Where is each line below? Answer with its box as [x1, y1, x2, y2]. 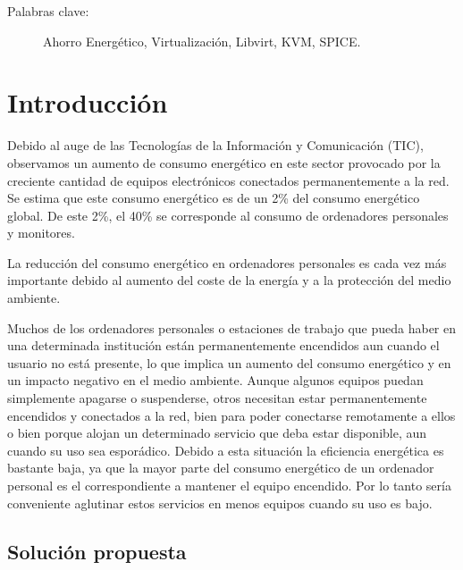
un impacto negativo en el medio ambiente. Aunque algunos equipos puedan [7, 371, 424, 390]
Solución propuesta [7, 537, 187, 565]
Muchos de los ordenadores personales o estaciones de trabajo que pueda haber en [7, 318, 456, 337]
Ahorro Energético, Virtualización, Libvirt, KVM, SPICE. [43, 31, 361, 50]
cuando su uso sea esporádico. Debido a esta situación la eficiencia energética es [7, 440, 444, 459]
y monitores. [7, 223, 75, 242]
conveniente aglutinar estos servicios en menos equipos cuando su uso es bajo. [7, 493, 433, 512]
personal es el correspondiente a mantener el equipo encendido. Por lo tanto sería [7, 476, 451, 494]
